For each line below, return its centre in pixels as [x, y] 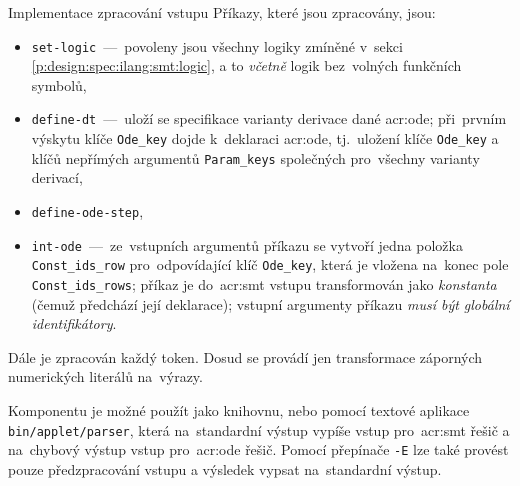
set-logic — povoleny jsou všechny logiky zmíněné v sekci [217, 45]
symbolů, [59, 84]
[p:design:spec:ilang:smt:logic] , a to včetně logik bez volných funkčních [246, 65]
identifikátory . [74, 323]
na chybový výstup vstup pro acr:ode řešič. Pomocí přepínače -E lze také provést [258, 449]
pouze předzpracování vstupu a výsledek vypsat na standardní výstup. [225, 468]
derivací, [57, 177]
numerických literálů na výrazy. [105, 376]
